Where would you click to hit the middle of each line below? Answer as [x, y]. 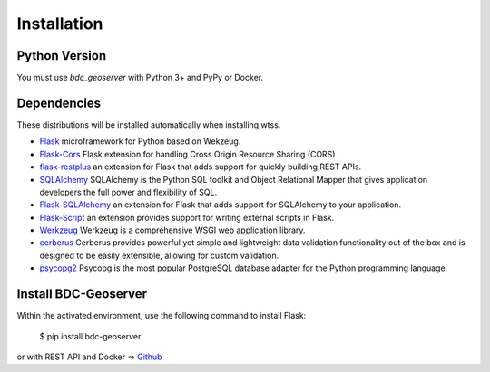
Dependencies [59, 103]
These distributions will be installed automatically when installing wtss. [149, 124]
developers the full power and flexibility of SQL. [128, 192]
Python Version [62, 56]
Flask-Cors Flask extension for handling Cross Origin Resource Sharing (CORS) [187, 154]
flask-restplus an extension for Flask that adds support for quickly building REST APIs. [201, 167]
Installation [60, 24]
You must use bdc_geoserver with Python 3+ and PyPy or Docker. [140, 78]
